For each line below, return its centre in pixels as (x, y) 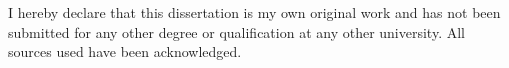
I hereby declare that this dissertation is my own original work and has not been (254, 12)
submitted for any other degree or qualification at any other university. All (236, 31)
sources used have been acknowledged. (125, 51)
